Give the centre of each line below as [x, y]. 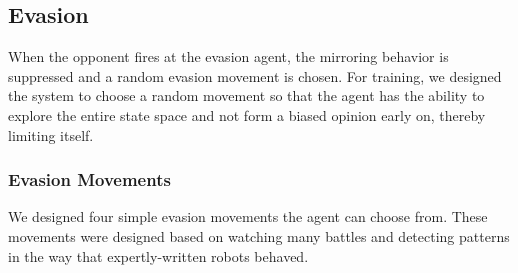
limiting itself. [51, 134]
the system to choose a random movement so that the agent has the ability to [246, 95]
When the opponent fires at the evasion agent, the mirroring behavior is [228, 56]
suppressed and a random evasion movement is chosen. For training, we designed [255, 75]
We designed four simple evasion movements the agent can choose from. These [248, 216]
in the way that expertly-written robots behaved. [158, 255]
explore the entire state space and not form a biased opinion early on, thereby [247, 114]
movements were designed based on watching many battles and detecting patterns [259, 235]
